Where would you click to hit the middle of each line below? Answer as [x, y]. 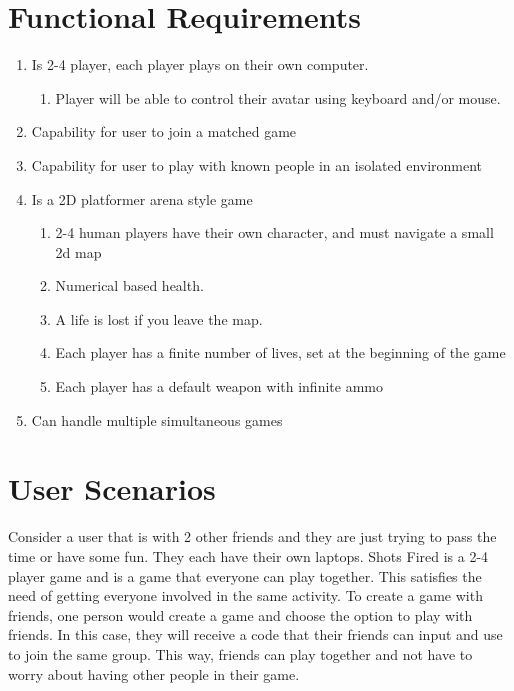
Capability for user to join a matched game [164, 131]
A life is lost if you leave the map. [159, 318]
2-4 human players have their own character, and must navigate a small [274, 232]
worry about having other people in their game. [154, 673]
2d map [78, 251]
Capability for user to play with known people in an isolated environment [257, 164]
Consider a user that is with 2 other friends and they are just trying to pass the [252, 536]
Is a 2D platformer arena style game [142, 198]
